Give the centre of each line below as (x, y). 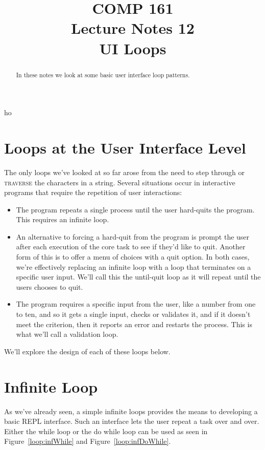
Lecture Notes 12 (133, 28)
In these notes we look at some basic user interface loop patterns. (103, 74)
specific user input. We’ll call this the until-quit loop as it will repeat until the (138, 277)
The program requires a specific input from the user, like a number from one (136, 304)
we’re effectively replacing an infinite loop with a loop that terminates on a (134, 266)
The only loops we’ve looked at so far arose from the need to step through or (125, 172)
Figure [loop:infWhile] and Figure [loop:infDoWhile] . (88, 441)
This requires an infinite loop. (63, 219)
